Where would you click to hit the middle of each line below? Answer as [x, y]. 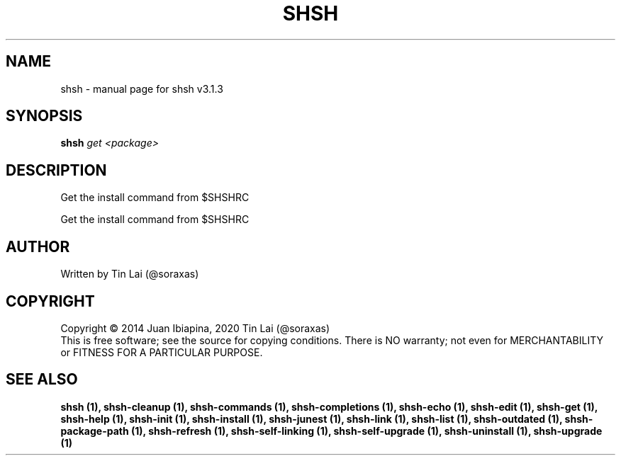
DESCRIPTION [56, 170]
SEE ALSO [42, 380]
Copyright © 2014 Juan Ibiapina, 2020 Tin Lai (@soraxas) [195, 328]
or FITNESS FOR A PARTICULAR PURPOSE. [162, 352]
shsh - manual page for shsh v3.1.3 [142, 89]
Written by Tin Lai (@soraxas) [130, 274]
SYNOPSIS [44, 116]
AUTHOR [38, 246]
